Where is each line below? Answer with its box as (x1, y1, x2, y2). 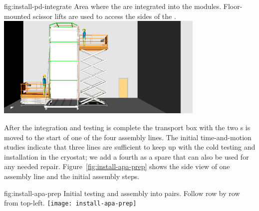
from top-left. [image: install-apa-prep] (4, 198, 137, 208)
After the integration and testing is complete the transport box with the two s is (4, 122, 251, 133)
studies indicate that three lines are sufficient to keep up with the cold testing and (4, 142, 256, 152)
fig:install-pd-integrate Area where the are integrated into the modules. (4, 1, 222, 11)
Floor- (223, 1, 243, 11)
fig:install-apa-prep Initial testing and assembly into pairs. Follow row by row (4, 188, 240, 198)
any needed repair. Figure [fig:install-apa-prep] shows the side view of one (4, 161, 230, 172)
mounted (4, 10, 31, 21)
